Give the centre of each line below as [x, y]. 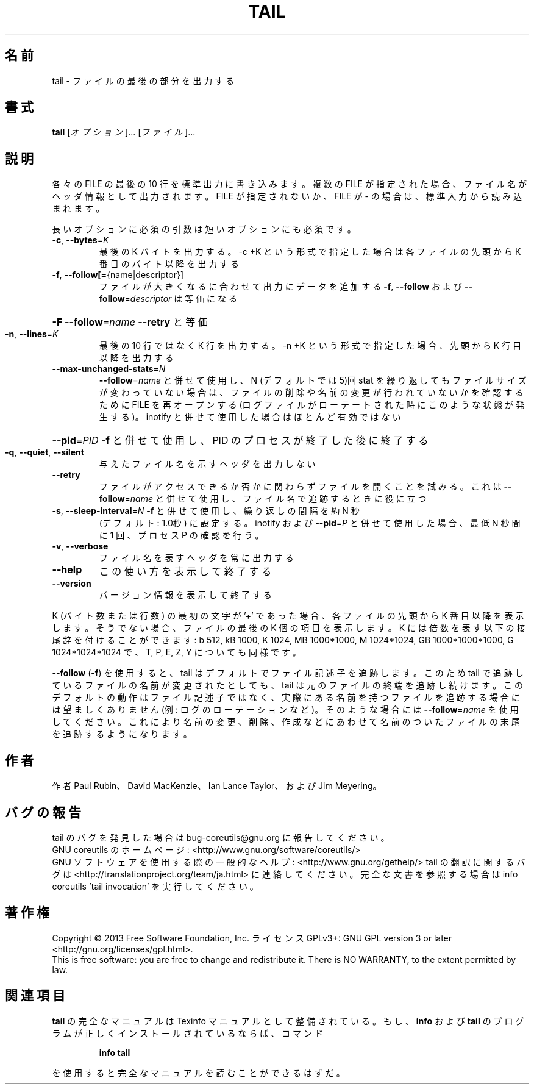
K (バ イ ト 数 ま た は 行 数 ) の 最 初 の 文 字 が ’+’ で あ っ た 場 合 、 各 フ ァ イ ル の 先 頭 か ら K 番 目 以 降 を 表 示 [288, 616]
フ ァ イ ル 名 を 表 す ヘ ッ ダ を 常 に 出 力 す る [196, 558]
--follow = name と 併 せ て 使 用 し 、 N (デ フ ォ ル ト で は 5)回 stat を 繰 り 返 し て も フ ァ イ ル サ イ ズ [313, 380]
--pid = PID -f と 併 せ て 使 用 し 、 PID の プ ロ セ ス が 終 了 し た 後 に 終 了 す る [240, 441]
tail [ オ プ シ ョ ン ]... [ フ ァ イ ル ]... [124, 132]
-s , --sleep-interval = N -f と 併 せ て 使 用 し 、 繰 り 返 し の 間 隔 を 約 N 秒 [206, 511]
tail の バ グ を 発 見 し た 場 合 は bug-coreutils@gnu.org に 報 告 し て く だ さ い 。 [221, 837]
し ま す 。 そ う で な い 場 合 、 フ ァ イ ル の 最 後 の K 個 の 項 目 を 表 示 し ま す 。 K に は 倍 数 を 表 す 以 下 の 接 [289, 628]
